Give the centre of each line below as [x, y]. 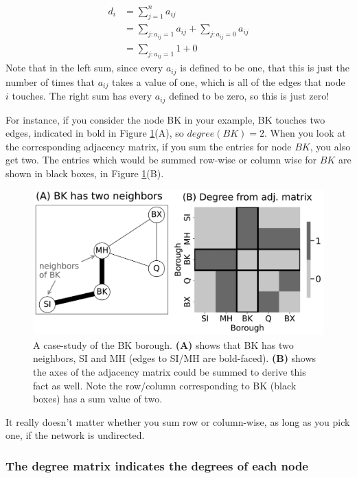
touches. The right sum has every [82, 96]
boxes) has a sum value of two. [98, 399]
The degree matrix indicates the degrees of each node [157, 465]
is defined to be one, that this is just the [265, 68]
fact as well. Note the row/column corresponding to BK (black [165, 385]
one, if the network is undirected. [75, 435]
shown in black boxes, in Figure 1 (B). [85, 173]
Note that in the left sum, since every [84, 68]
